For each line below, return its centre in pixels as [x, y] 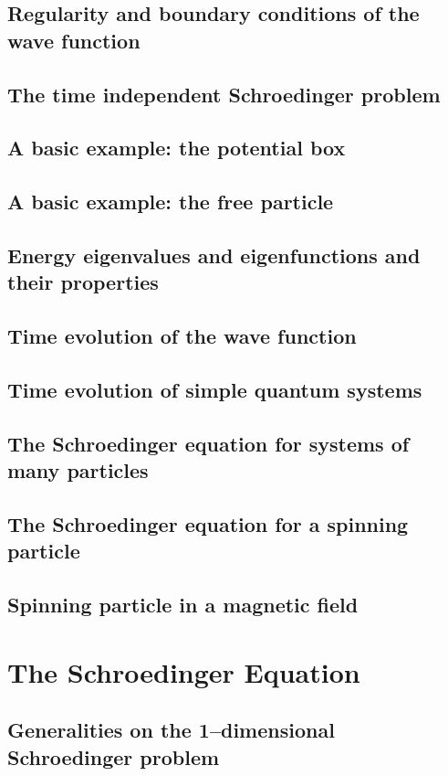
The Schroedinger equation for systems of [208, 443]
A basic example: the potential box [177, 148]
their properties [83, 282]
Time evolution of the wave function [182, 336]
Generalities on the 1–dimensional [171, 730]
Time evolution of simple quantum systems [215, 389]
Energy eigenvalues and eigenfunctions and [214, 255]
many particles [78, 470]
